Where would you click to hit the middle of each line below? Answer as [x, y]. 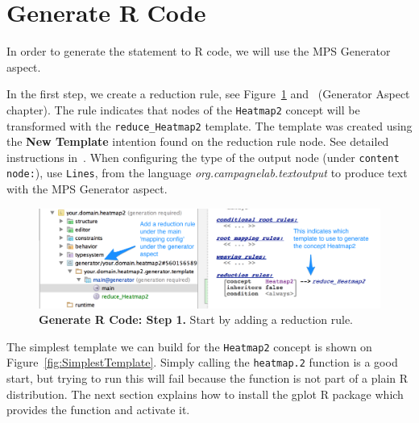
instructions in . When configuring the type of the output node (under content [203, 157]
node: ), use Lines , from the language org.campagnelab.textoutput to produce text [207, 173]
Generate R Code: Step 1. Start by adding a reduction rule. [196, 319]
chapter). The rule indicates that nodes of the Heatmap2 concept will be [183, 109]
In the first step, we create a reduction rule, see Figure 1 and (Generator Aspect [208, 94]
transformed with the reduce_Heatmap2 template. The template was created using [209, 125]
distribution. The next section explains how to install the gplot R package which [205, 394]
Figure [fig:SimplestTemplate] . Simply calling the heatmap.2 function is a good [202, 362]
